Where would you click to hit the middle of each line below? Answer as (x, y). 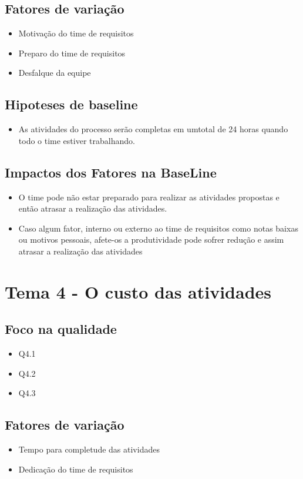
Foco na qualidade (61, 329)
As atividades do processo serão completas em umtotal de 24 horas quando (153, 129)
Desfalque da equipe (55, 73)
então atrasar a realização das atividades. (93, 208)
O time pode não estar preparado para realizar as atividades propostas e (149, 197)
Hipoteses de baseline (71, 104)
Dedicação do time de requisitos (76, 469)
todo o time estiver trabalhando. (77, 140)
